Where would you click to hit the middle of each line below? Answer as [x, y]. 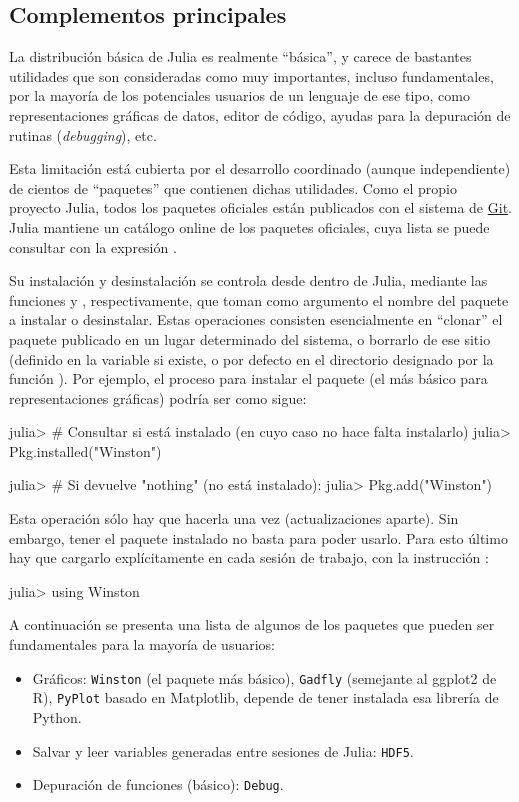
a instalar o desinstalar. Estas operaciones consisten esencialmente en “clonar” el [256, 319]
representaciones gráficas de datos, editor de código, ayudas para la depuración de [260, 114]
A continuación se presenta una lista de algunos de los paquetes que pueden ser [252, 624]
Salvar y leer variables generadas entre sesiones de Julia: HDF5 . [223, 750]
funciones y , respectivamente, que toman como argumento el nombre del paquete [259, 299]
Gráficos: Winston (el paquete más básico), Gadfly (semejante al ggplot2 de [264, 677]
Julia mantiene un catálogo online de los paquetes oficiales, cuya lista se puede [249, 226]
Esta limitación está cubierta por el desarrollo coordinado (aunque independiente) [260, 168]
